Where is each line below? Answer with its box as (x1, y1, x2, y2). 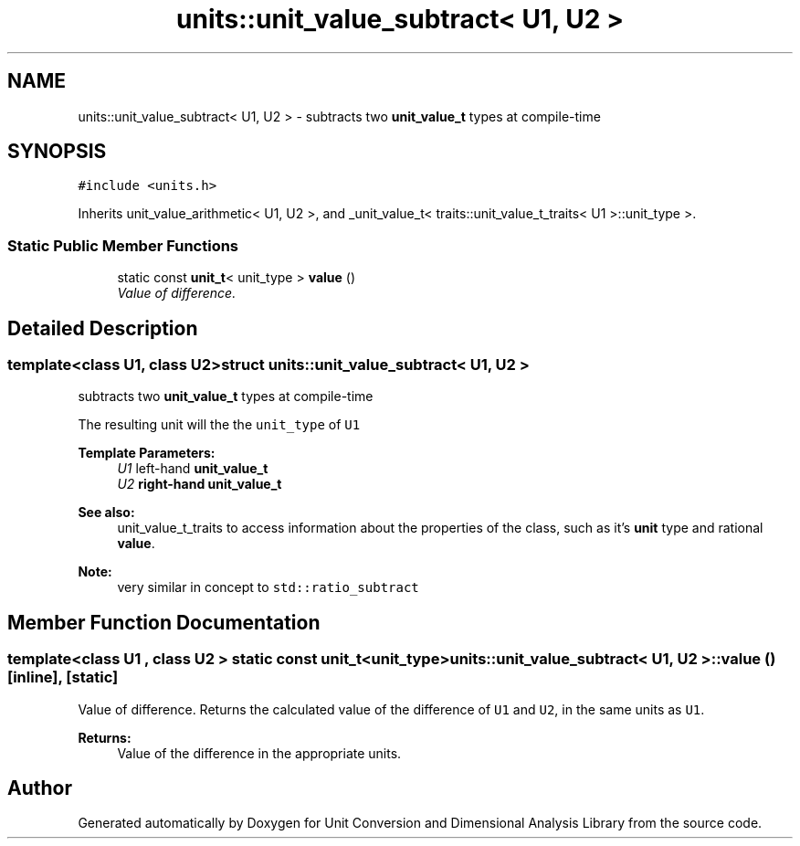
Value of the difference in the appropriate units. (117, 745, 402, 761)
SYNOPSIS (7, 140, 107, 164)
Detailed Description (7, 316, 198, 340)
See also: (78, 504, 135, 521)
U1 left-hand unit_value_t (117, 460, 268, 477)
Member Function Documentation (7, 610, 321, 634)
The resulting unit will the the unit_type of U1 (78, 417, 361, 433)
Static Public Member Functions (7, 236, 239, 255)
